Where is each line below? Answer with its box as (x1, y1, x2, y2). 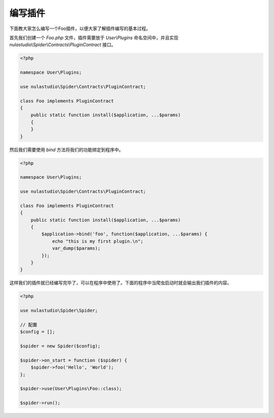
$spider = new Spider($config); (20, 343, 101, 349)
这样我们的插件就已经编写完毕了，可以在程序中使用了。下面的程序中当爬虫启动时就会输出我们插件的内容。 (9, 280, 232, 286)
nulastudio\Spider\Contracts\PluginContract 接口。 (9, 42, 116, 48)
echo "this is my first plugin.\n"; (52, 238, 144, 244)
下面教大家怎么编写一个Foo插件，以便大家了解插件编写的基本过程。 (9, 25, 151, 31)
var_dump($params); (52, 245, 101, 251)
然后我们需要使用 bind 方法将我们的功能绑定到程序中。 (9, 146, 124, 152)
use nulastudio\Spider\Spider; (20, 308, 98, 313)
